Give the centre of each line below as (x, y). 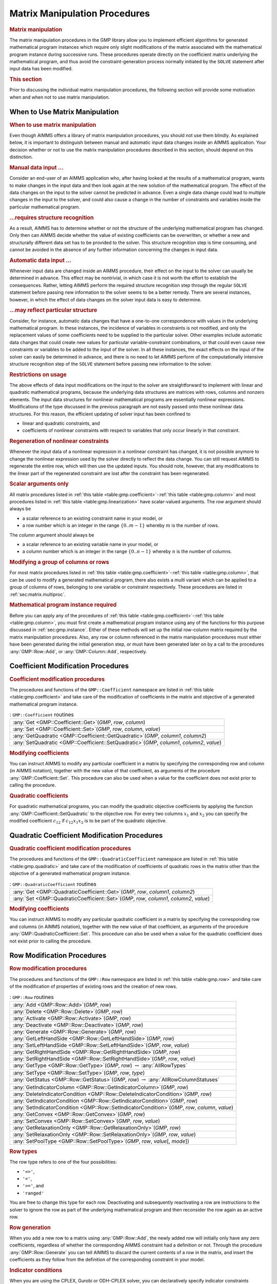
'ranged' (33, 1193)
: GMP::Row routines (32, 997)
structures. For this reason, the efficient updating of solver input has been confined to (100, 414)
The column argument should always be (52, 535)
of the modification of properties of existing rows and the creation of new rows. (93, 987)
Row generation (30, 1228)
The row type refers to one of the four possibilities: (63, 1162)
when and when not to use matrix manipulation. (60, 97)
